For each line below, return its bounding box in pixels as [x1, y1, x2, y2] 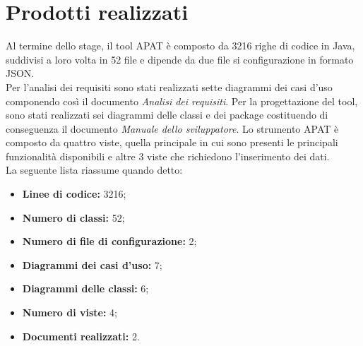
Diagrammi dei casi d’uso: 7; [22, 257, 162, 272]
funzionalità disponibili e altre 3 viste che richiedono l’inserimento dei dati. [6, 148, 330, 163]
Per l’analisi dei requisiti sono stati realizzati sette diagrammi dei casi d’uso [6, 79, 333, 94]
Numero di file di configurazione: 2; [22, 234, 197, 249]
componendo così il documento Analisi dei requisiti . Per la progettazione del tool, [6, 93, 358, 108]
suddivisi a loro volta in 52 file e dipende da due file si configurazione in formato [6, 52, 354, 66]
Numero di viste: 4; [22, 305, 117, 320]
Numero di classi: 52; [22, 210, 125, 225]
